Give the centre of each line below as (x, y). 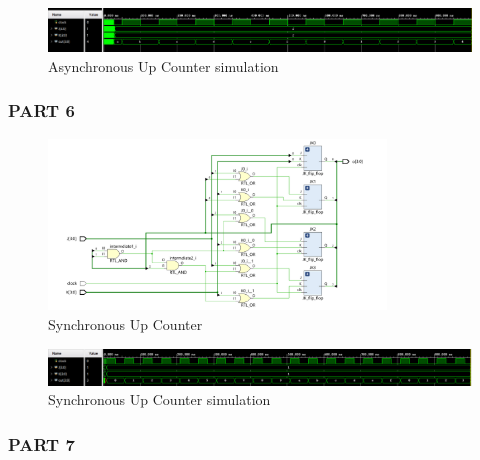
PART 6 (41, 110)
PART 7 (41, 443)
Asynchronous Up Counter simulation (163, 65)
